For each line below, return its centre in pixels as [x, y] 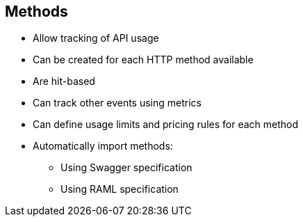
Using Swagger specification [126, 168]
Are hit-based [64, 81]
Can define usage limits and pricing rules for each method [166, 125]
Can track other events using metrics [117, 103]
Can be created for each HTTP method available [143, 60]
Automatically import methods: [103, 146]
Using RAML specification [120, 189]
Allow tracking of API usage [96, 38]
